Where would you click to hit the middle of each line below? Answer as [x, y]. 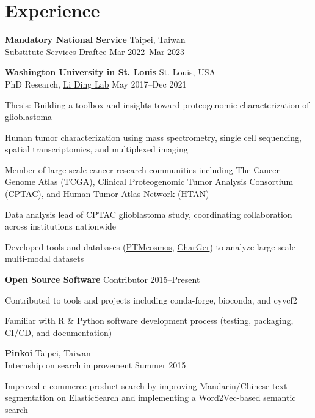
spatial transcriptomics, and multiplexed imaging [96, 149]
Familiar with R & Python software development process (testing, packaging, [149, 320]
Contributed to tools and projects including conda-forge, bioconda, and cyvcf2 [151, 300]
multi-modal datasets [45, 259]
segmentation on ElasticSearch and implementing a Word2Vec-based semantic [150, 397]
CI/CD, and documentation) [59, 332]
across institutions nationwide [60, 226]
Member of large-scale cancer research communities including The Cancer [142, 169]
